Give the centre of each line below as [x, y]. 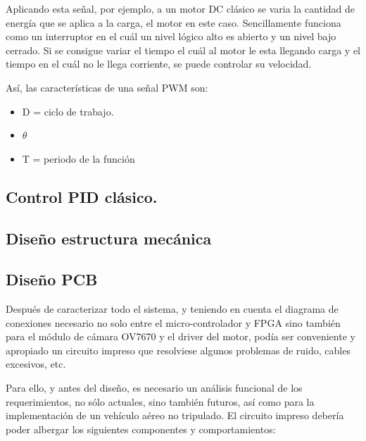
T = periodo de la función [78, 158]
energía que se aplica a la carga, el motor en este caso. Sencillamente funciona [173, 22]
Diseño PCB [52, 279]
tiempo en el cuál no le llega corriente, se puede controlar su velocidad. [159, 64]
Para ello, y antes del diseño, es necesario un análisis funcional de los [154, 388]
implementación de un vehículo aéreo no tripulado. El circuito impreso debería [175, 415]
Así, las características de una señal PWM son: [107, 87]
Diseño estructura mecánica [109, 238]
